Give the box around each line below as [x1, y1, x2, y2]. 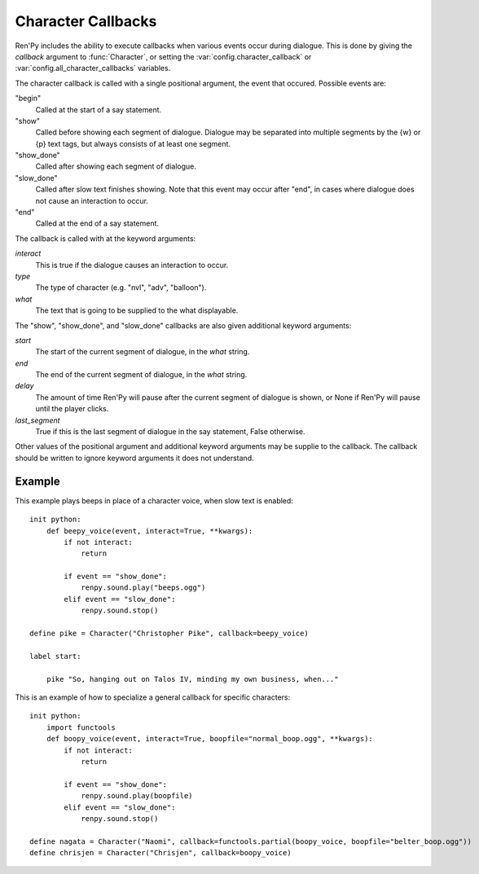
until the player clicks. [35, 404, 109, 414]
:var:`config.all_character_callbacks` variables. [15, 64, 171, 73]
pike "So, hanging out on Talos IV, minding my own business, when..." [46, 674, 339, 683]
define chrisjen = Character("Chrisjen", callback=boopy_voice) [29, 848, 292, 858]
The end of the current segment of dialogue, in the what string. [35, 370, 248, 380]
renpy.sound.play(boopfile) [81, 791, 193, 801]
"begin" [15, 94, 42, 103]
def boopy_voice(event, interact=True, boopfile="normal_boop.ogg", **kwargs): [46, 734, 374, 744]
